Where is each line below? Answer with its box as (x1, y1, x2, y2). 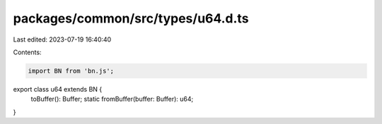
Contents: (13, 48, 42, 56)
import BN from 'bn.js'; (28, 67, 115, 75)
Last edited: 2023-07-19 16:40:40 (13, 35, 112, 44)
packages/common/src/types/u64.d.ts (13, 11, 249, 26)
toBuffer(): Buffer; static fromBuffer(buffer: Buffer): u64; (30, 95, 194, 104)
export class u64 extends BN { (13, 85, 103, 93)
